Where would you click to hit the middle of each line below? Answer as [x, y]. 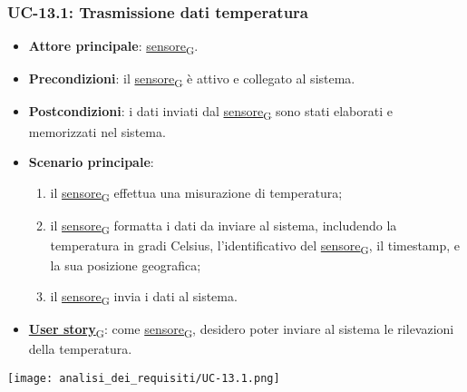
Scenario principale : [91, 162]
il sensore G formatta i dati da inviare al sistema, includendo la [224, 226]
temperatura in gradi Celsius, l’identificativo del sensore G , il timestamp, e [255, 246]
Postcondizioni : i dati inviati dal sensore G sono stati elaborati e [210, 113]
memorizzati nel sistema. [97, 131]
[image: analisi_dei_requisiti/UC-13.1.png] [144, 378]
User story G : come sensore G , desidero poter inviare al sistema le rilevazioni [241, 329]
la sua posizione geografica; [126, 265]
